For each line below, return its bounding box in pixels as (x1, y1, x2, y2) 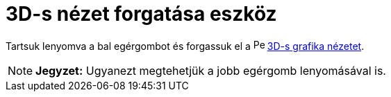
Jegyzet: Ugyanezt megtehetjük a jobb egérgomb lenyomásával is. (35, 63, 386, 78)
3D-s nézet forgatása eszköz (6, 2, 277, 26)
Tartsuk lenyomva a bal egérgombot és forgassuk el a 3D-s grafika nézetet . (6, 39, 365, 52)
